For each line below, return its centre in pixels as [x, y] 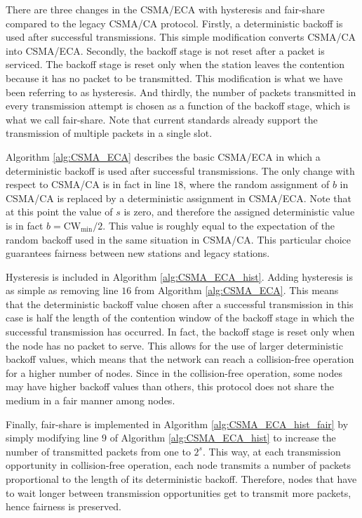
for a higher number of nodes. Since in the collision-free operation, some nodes [174, 372]
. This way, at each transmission [271, 451]
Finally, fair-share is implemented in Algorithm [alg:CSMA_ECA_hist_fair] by [177, 424]
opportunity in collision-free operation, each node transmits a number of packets [179, 465]
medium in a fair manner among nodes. [90, 400]
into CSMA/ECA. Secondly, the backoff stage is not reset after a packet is [165, 50]
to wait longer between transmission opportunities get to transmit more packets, [179, 492]
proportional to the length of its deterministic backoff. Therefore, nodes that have [181, 479]
